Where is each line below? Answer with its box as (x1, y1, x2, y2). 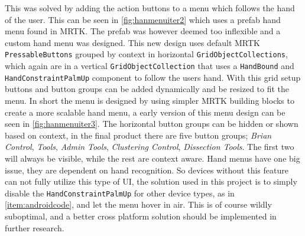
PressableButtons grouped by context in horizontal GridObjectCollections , (5, 48, 288, 60)
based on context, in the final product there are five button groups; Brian (5, 129, 272, 141)
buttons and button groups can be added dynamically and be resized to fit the (5, 83, 290, 95)
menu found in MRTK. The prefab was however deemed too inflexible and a (5, 25, 281, 37)
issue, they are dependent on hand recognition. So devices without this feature (5, 163, 288, 176)
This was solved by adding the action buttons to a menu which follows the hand (5, 2, 295, 14)
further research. (5, 221, 64, 234)
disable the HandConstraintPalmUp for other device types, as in (5, 186, 235, 199)
